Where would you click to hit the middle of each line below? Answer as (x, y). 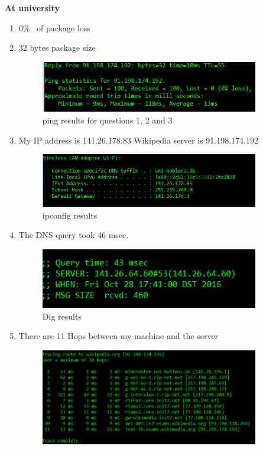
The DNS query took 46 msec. (74, 235)
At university (32, 8)
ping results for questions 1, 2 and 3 (107, 120)
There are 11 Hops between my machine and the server (118, 336)
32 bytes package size (57, 48)
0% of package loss (54, 27)
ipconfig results (70, 215)
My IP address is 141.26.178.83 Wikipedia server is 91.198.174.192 (138, 140)
